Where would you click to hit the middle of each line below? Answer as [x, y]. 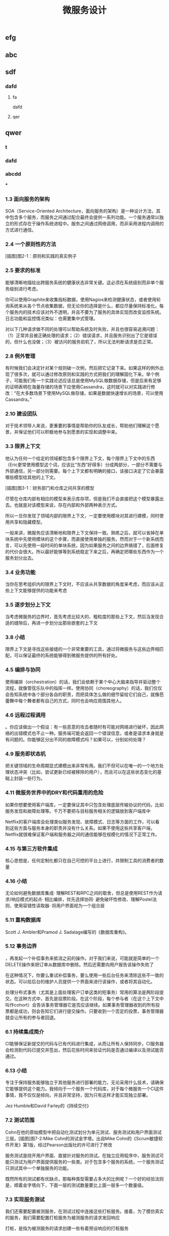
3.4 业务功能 [21, 572]
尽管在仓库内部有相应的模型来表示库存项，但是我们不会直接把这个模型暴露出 [84, 498]
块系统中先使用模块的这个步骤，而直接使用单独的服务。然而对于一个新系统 [82, 539]
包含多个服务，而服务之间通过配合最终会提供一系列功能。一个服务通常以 [84, 217]
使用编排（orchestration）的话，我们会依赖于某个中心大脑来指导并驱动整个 [83, 682]
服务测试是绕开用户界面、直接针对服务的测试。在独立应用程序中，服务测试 [82, 1155]
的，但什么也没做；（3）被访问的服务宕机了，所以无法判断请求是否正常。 [80, 341]
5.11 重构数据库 [23, 920]
